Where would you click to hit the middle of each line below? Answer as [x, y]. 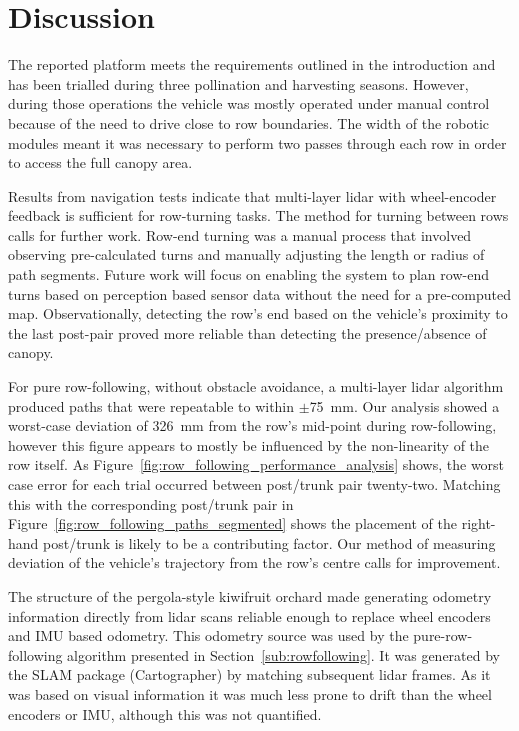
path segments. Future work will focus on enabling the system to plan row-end [248, 274]
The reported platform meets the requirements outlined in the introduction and [252, 64]
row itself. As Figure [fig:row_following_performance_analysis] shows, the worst [256, 464]
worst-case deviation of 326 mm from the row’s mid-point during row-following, [252, 425]
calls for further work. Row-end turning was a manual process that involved [240, 234]
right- [478, 523]
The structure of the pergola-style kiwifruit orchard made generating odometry [250, 595]
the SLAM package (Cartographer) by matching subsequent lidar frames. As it [249, 674]
